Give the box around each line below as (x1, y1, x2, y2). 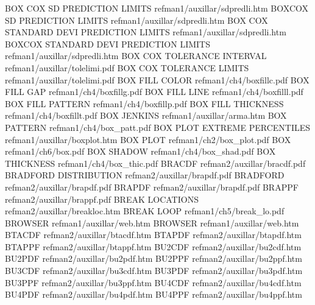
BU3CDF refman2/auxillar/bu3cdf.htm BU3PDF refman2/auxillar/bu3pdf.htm (5, 264, 303, 277)
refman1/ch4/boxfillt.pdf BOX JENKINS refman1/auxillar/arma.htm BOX (5, 109, 287, 122)
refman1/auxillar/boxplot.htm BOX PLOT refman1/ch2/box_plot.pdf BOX (5, 133, 291, 145)
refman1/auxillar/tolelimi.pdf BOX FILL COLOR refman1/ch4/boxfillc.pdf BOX (5, 73, 310, 86)
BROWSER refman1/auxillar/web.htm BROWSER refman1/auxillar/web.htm (5, 216, 299, 229)
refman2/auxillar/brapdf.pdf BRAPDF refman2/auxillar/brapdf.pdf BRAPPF (5, 180, 299, 193)
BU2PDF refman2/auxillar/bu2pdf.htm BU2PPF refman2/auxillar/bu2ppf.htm (5, 252, 302, 265)
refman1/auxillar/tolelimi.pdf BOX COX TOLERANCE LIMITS (5, 61, 249, 74)
